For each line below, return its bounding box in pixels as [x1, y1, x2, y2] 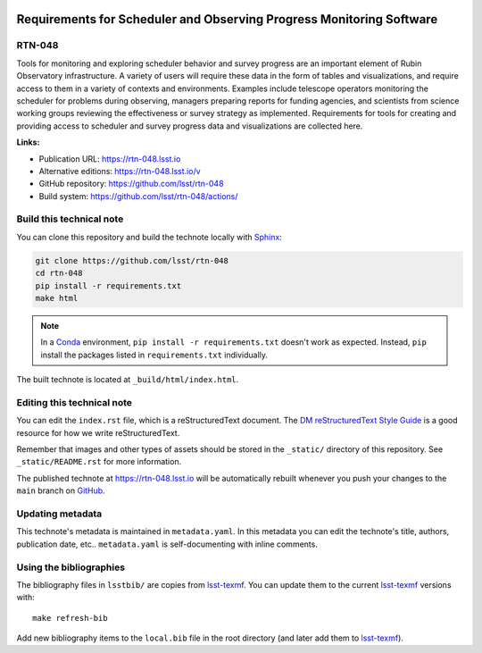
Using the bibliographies [16, 561, 125, 573]
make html [35, 293, 79, 303]
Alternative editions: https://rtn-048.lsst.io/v [38, 165, 201, 176]
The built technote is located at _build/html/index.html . [16, 374, 239, 385]
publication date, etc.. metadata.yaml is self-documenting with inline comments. [16, 539, 319, 549]
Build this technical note [16, 213, 124, 225]
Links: [16, 137, 40, 147]
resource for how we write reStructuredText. [16, 427, 180, 438]
